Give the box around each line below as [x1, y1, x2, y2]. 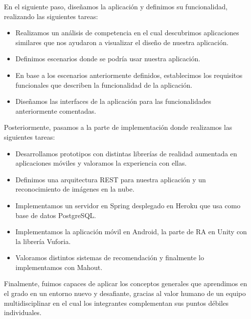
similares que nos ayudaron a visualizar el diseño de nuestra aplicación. [15, 37, 228, 47]
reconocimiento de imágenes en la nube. [15, 184, 135, 194]
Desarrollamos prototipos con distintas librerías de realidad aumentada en [15, 148, 237, 158]
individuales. [4, 307, 42, 318]
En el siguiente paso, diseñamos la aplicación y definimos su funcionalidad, [4, 1, 228, 11]
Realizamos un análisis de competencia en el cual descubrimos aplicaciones [15, 27, 239, 38]
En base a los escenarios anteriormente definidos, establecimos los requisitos [15, 70, 243, 80]
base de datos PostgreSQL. [15, 210, 96, 220]
